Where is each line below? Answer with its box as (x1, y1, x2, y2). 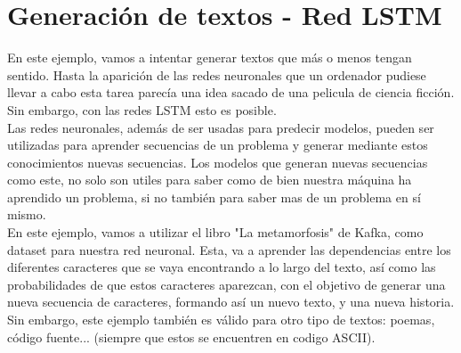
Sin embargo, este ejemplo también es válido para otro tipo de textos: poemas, (7, 310, 435, 329)
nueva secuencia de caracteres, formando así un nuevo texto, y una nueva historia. (7, 292, 455, 311)
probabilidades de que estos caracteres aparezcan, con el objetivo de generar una (7, 275, 446, 293)
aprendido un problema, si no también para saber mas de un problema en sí (7, 187, 421, 206)
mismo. (7, 205, 46, 224)
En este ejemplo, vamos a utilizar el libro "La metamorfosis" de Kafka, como (7, 223, 424, 242)
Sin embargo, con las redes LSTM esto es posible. (7, 100, 277, 119)
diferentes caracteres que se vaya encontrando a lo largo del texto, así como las (7, 258, 436, 276)
